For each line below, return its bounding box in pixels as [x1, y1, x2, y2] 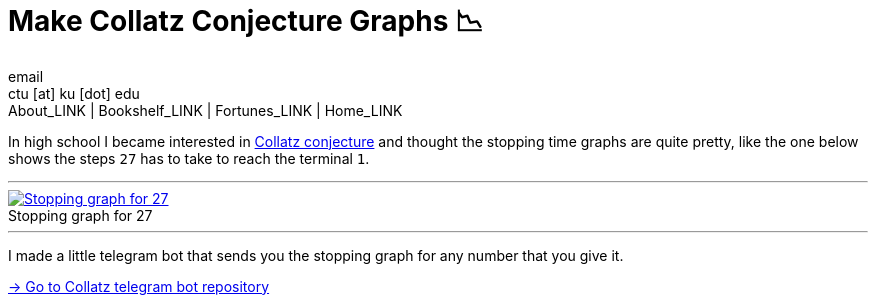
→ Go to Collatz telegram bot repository [8, 277, 270, 295]
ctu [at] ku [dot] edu [8, 84, 140, 102]
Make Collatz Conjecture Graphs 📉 [8, 4, 484, 38]
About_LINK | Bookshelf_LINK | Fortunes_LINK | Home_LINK [8, 101, 403, 119]
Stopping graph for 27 [8, 206, 153, 224]
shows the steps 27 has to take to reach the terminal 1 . [8, 149, 370, 167]
